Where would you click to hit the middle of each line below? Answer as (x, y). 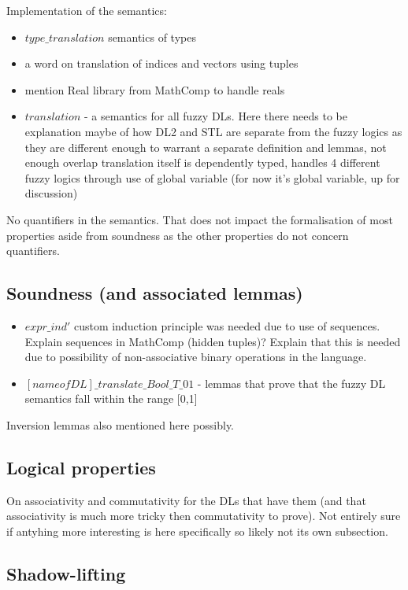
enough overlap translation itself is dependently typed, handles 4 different (202, 162)
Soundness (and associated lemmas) (155, 293)
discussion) (51, 193)
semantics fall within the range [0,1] (111, 398)
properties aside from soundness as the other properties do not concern (178, 235)
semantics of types (152, 37)
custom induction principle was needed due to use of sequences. (227, 325)
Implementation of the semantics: (87, 10)
